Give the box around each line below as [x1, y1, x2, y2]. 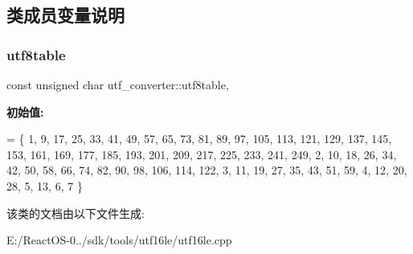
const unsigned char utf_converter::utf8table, [6, 76, 229, 92]
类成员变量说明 [6, 2, 125, 27]
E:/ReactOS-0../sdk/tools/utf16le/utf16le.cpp [6, 231, 232, 248]
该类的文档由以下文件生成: [6, 204, 145, 221]
